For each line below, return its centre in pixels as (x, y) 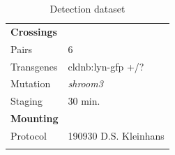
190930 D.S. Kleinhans (116, 135)
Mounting (35, 118)
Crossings (34, 31)
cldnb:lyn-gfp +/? (106, 66)
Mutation (31, 83)
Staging (26, 101)
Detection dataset (87, 8)
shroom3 (85, 83)
